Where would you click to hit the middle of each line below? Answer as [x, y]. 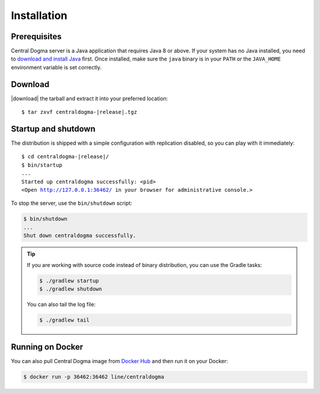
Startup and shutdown [53, 128]
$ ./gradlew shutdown [71, 289]
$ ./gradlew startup [69, 281]
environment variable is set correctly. [56, 67]
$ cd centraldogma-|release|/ [65, 157]
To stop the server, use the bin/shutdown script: [72, 203]
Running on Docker [47, 347]
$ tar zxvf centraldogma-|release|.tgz [79, 112]
